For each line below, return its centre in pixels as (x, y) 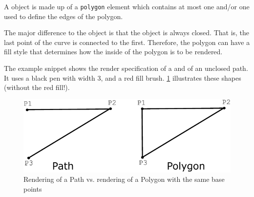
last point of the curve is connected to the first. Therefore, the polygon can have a (127, 42)
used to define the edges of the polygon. (63, 16)
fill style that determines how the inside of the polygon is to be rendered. (113, 52)
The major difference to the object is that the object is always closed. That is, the (127, 33)
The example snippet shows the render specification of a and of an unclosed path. (126, 68)
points (33, 188)
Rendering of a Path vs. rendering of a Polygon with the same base (124, 179)
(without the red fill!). (37, 87)
